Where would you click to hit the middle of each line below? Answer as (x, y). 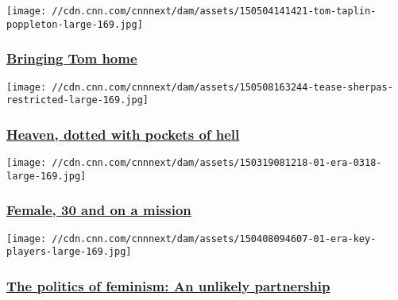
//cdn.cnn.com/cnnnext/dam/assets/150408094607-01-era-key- (214, 238)
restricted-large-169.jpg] (77, 100)
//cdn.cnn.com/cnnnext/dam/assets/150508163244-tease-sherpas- (222, 87)
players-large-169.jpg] (69, 252)
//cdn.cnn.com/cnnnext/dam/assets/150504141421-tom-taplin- (214, 11)
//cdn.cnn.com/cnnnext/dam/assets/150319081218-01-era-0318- (217, 163)
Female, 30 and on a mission (99, 210)
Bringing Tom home (72, 58)
